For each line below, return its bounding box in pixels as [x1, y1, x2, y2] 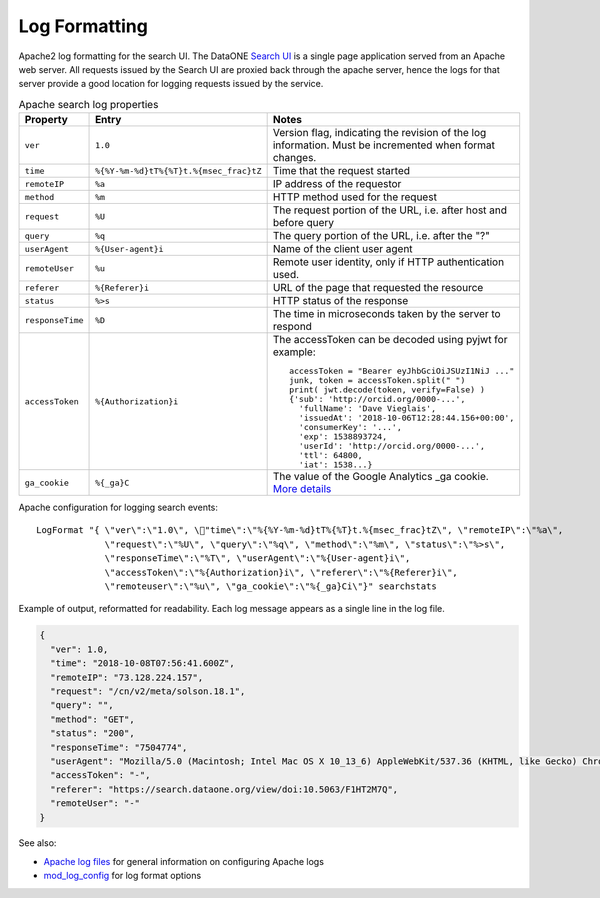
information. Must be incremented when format [272, 138, 495, 152]
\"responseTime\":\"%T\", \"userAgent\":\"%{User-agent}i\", [104, 553, 411, 564]
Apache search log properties [18, 97, 159, 111]
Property [24, 113, 69, 127]
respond [272, 320, 312, 334]
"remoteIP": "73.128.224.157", [50, 671, 204, 683]
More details [272, 482, 332, 496]
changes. [272, 151, 317, 165]
